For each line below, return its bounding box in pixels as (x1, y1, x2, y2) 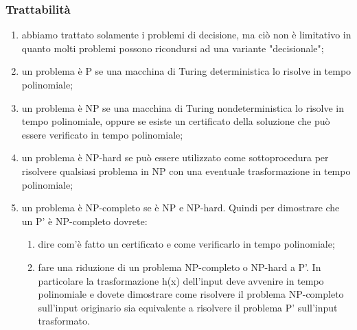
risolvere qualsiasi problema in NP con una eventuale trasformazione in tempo (21, 163, 351, 178)
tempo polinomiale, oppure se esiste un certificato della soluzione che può (21, 114, 330, 128)
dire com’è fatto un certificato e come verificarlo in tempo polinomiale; (38, 237, 335, 251)
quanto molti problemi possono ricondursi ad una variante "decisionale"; (21, 40, 324, 55)
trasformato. (38, 314, 90, 328)
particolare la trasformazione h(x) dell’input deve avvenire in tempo (38, 273, 324, 287)
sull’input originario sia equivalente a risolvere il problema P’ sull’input (38, 300, 338, 314)
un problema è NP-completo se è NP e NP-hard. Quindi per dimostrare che (21, 200, 340, 215)
